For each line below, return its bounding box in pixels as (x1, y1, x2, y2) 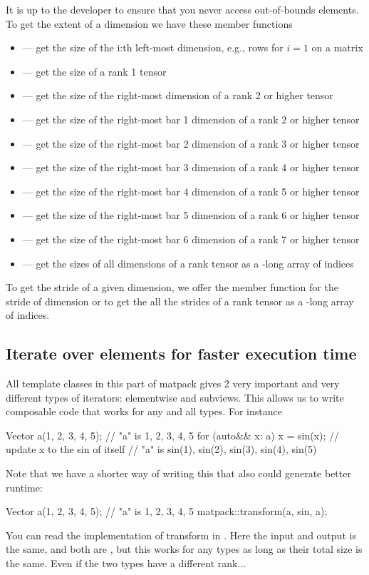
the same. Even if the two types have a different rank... (6, 556, 246, 571)
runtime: (6, 479, 43, 494)
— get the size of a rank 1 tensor (22, 63, 167, 78)
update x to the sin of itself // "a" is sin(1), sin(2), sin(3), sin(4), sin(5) (6, 442, 317, 457)
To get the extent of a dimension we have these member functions (6, 16, 293, 31)
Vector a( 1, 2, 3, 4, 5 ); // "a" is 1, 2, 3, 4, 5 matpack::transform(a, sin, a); (6, 504, 328, 519)
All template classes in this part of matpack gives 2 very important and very (6, 376, 340, 391)
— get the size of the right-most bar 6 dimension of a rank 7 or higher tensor (22, 231, 360, 246)
